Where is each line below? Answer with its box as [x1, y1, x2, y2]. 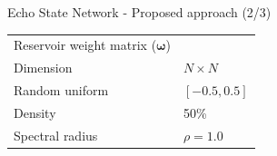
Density [14, 102, 56, 122]
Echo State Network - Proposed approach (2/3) [7, 3, 272, 21]
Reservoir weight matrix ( [14, 35, 157, 54]
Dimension [14, 58, 73, 77]
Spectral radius [14, 125, 98, 144]
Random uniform [14, 81, 109, 100]
